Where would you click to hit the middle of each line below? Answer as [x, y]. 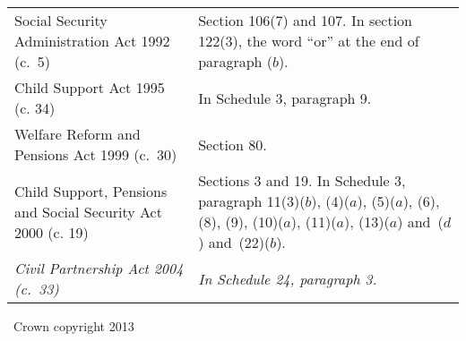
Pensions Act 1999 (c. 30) [96, 154]
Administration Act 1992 [92, 41]
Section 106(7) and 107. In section [305, 20]
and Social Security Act [88, 211]
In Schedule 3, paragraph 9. [285, 98]
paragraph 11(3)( [252, 201]
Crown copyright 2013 [73, 326]
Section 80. [233, 144]
